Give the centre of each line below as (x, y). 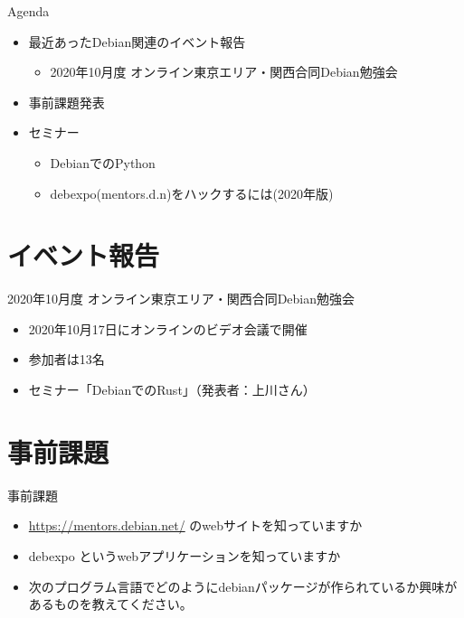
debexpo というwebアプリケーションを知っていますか (185, 555)
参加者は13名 (66, 359)
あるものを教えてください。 (110, 604)
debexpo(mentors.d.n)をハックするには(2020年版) (192, 193)
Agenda (28, 11)
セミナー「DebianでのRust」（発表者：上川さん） (172, 390)
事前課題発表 (66, 102)
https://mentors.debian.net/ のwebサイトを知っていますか (195, 525)
